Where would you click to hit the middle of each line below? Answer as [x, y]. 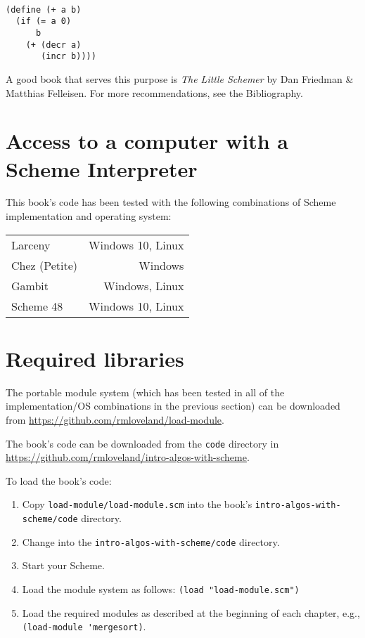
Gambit [30, 285]
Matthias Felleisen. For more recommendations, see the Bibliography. [154, 92]
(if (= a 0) [44, 21]
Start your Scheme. [63, 565]
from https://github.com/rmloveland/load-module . [115, 419]
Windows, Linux [144, 285]
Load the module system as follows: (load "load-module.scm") [161, 588]
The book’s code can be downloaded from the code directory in [142, 443]
